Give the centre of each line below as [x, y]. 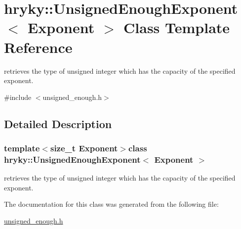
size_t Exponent [84, 148]
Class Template [177, 27]
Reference [38, 47]
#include [18, 97]
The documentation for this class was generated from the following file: [111, 204]
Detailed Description [58, 123]
